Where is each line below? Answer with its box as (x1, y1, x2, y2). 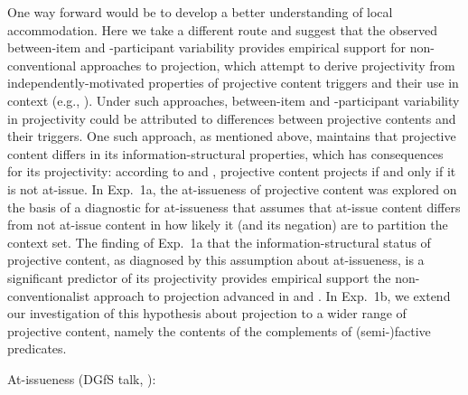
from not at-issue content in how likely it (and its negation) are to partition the (7, 215, 448, 234)
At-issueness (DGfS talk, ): (7, 369, 156, 388)
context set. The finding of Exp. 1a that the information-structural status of (7, 232, 431, 251)
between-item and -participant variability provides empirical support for (7, 38, 407, 57)
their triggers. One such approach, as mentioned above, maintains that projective (7, 127, 456, 146)
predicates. (7, 339, 67, 358)
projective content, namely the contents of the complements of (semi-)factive (7, 321, 431, 340)
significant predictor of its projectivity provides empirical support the (7, 268, 391, 287)
